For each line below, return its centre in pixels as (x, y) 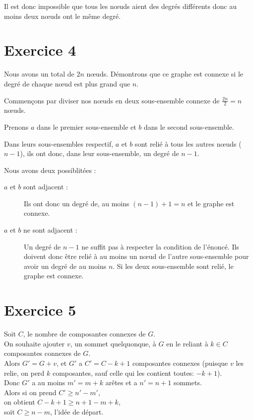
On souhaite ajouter (34, 343)
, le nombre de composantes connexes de (84, 334)
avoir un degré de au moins (65, 266)
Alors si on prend (30, 392)
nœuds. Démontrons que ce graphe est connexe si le (165, 74)
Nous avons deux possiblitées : (50, 170)
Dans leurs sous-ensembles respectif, (59, 143)
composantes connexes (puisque (180, 363)
